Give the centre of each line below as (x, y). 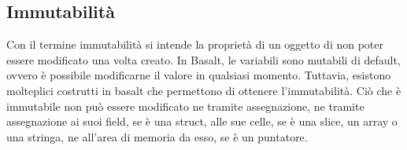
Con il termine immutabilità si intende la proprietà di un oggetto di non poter (195, 44)
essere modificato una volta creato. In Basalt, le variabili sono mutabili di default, (203, 59)
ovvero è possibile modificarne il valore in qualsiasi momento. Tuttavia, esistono (199, 75)
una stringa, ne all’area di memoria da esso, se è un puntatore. (157, 136)
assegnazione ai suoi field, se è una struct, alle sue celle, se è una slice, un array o (202, 121)
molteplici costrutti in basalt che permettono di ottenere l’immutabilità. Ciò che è (204, 90)
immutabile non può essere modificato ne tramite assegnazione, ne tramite (185, 106)
